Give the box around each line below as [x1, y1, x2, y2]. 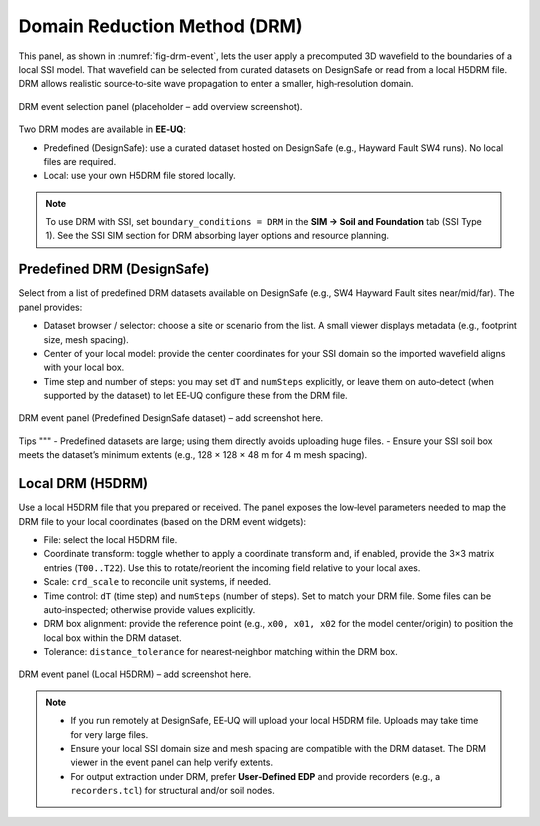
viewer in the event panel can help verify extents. [70, 756, 274, 769]
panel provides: [18, 301, 83, 313]
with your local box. [43, 361, 125, 374]
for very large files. [70, 728, 149, 740]
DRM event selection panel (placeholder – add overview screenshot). [18, 100, 303, 112]
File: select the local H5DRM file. [43, 533, 178, 545]
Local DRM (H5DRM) [18, 475, 149, 492]
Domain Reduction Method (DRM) [18, 15, 303, 37]
